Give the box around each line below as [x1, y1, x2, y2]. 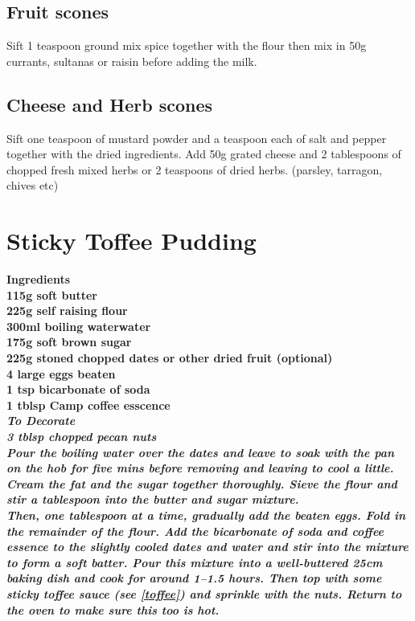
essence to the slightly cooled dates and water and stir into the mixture [6, 538, 409, 555]
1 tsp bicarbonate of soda [6, 381, 150, 398]
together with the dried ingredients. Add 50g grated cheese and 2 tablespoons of [6, 145, 401, 162]
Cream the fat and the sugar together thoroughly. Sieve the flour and [6, 475, 397, 492]
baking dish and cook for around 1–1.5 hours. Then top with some [6, 570, 382, 586]
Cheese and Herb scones [6, 92, 213, 116]
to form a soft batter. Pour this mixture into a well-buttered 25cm [6, 554, 383, 570]
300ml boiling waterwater [6, 317, 151, 334]
